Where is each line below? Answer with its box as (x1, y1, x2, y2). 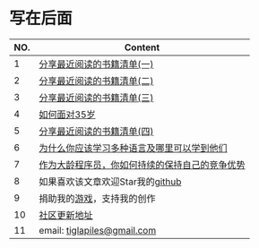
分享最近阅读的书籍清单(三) (39, 91, 154, 104)
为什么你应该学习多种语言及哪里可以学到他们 (39, 141, 228, 154)
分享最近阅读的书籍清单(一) (39, 57, 154, 70)
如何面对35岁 (39, 108, 96, 121)
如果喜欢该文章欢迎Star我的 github (39, 175, 182, 188)
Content (124, 41, 160, 54)
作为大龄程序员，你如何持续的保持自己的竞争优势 (39, 158, 246, 171)
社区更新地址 (39, 209, 93, 221)
